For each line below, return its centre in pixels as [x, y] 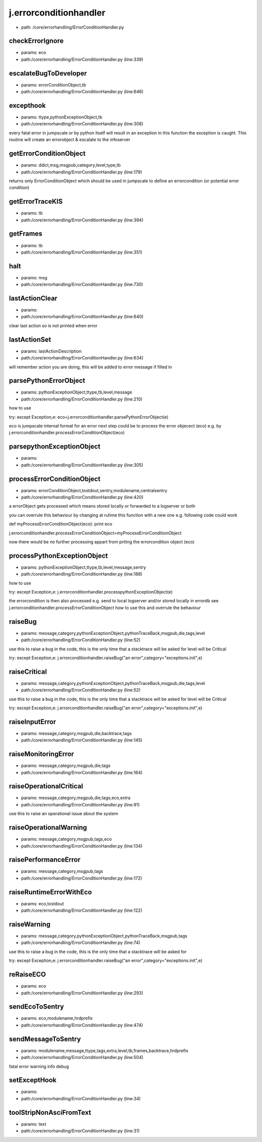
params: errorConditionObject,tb [54, 85]
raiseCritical [28, 672]
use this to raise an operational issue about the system [64, 814]
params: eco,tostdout [42, 903]
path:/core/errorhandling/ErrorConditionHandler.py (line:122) [82, 910]
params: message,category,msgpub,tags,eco [66, 839]
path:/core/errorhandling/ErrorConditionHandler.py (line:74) [81, 943]
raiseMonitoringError [41, 754]
